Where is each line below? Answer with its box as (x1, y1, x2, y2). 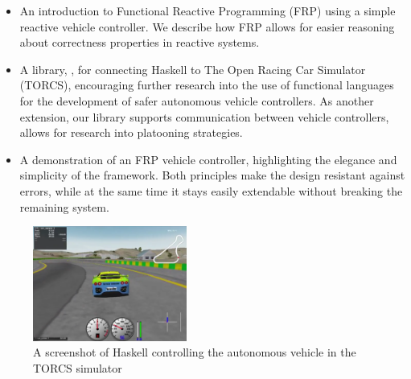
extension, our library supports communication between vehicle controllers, (19, 108, 389, 125)
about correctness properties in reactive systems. (19, 34, 260, 51)
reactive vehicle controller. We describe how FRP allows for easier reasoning (19, 18, 395, 35)
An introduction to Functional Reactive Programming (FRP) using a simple (19, 2, 396, 19)
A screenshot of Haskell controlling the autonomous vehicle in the (33, 344, 356, 360)
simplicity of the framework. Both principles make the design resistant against (19, 167, 405, 183)
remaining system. (19, 198, 109, 215)
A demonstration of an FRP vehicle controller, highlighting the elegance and (19, 150, 397, 167)
